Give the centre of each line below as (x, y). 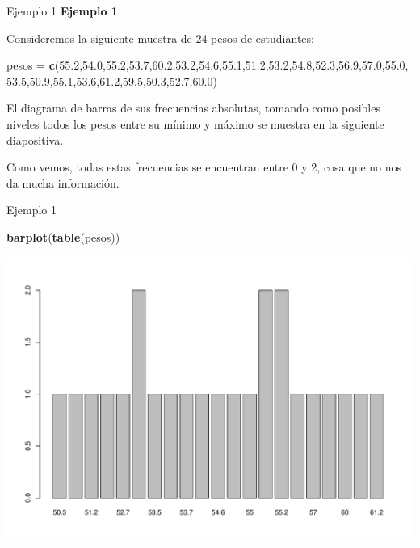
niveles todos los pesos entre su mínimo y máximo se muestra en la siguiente (195, 123)
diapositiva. (35, 139)
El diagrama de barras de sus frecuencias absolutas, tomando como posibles (193, 108)
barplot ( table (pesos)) (63, 236)
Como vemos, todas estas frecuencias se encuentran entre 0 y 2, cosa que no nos (204, 167)
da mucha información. (63, 182)
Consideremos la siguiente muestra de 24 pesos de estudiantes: (160, 38)
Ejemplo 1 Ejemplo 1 (62, 11)
